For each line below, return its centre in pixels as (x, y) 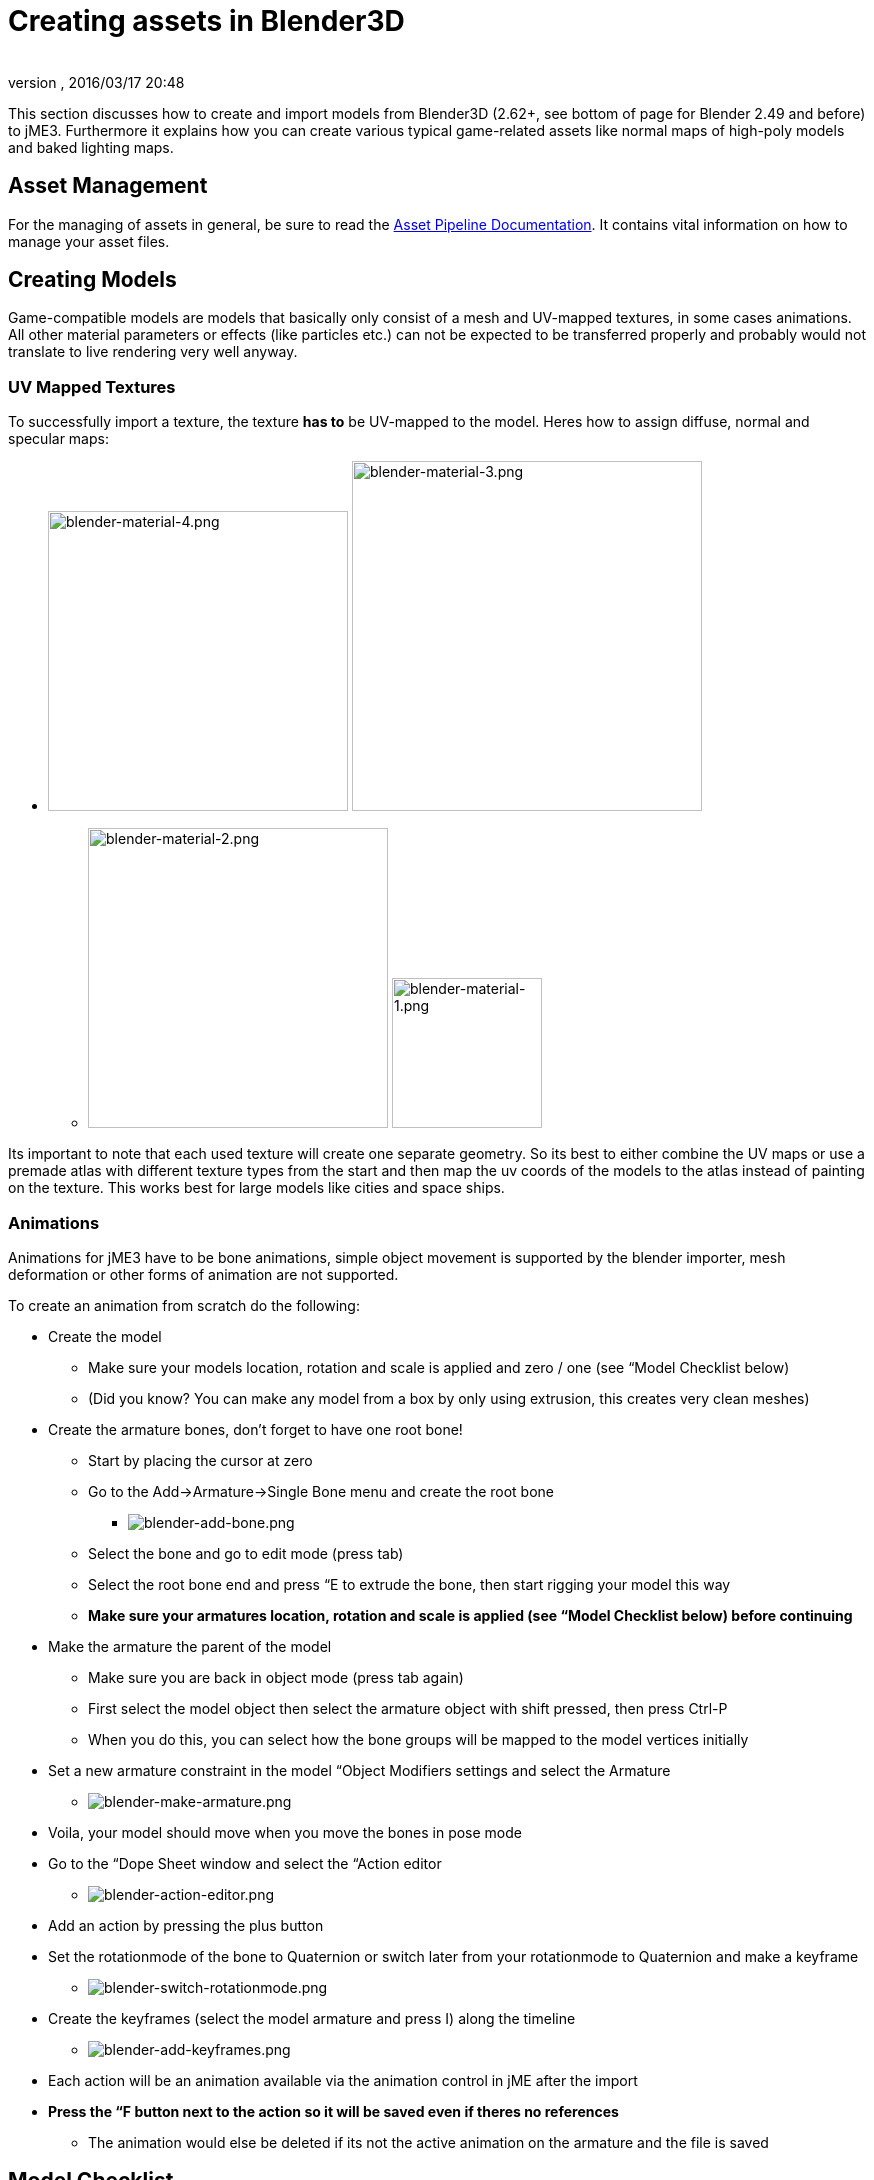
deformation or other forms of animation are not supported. (203, 1274)
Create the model (105, 1336)
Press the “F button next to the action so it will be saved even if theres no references (333, 2111)
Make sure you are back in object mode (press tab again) (276, 1677)
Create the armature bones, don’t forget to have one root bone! (255, 1429)
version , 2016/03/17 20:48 (96, 82)
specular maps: (58, 439)
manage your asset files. (89, 241)
